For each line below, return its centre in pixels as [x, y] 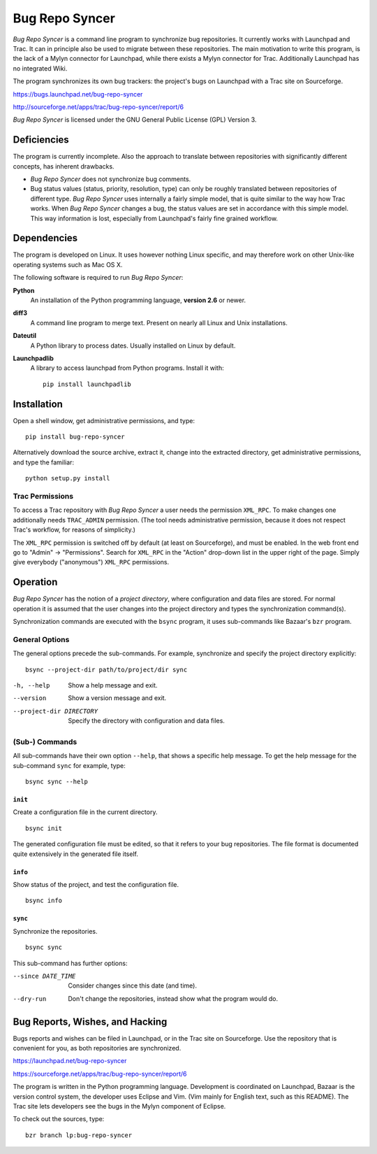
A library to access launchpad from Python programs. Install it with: [127, 368]
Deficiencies [41, 140]
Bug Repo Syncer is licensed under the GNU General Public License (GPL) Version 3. [135, 120]
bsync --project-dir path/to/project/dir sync [106, 669]
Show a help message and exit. [113, 685]
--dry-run [30, 999]
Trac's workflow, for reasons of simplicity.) [74, 530]
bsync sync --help [57, 782]
